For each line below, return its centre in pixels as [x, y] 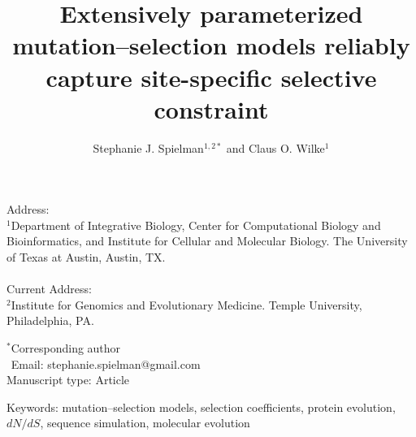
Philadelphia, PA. [50, 320]
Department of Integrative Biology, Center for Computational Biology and [196, 225]
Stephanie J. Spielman [148, 147]
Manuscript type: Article [68, 380]
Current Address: [49, 289]
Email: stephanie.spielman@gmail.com [106, 363]
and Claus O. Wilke [275, 147]
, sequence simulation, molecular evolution [145, 423]
